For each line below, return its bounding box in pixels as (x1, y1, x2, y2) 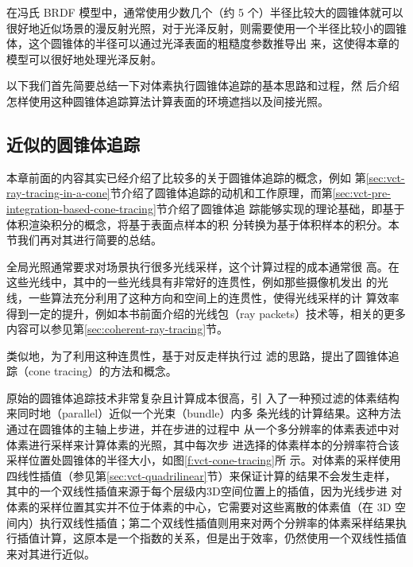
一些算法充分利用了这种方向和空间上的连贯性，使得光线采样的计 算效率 (28, 289, 399, 305)
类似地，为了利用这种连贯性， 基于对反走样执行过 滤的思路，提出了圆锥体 (6, 347, 388, 363)
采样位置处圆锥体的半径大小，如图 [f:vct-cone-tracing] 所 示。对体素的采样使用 (6, 452, 401, 468)
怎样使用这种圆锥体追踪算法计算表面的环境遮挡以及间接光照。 (6, 92, 329, 109)
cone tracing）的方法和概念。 (28, 363, 177, 379)
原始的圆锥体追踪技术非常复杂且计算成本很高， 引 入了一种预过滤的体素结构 (6, 389, 399, 406)
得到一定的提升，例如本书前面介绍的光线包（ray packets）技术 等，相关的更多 (6, 305, 406, 321)
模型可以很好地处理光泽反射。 (6, 50, 162, 67)
